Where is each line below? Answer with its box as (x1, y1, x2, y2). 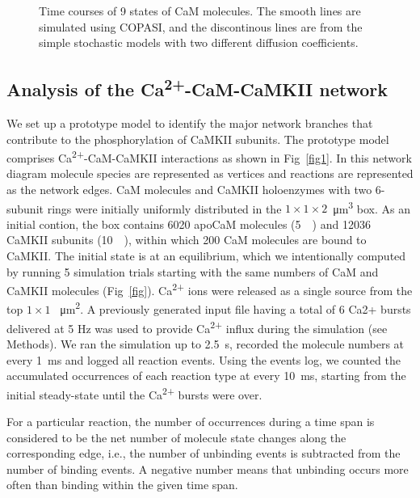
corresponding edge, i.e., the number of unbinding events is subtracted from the (6, 445, 401, 462)
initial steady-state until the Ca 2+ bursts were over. (6, 383, 262, 403)
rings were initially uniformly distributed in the (47, 200, 282, 217)
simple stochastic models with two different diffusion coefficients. (39, 34, 359, 51)
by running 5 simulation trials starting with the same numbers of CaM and (6, 263, 379, 280)
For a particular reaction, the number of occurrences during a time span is (6, 413, 375, 430)
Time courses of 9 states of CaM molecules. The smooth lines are (39, 2, 361, 19)
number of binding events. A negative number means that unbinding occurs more (6, 460, 409, 477)
